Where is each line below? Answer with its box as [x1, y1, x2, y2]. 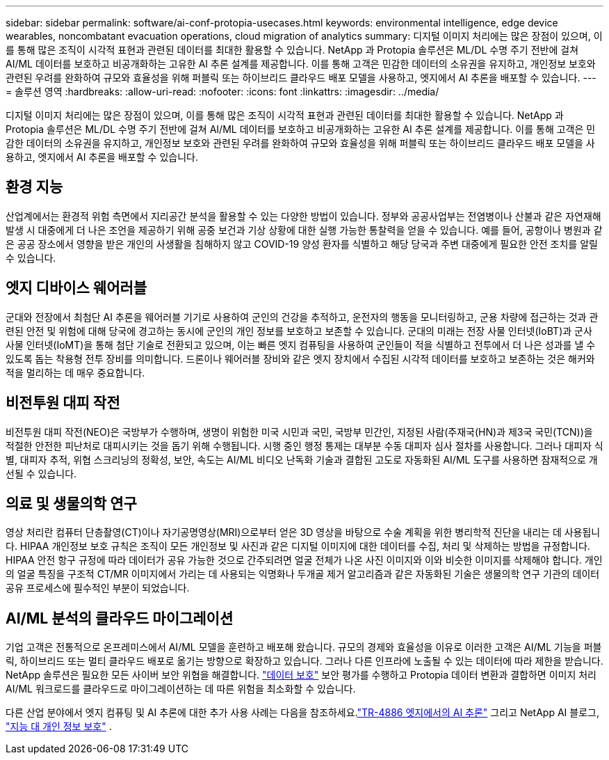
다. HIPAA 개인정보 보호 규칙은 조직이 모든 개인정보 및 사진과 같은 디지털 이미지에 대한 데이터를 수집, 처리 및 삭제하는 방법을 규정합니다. [6, 540, 590, 553]
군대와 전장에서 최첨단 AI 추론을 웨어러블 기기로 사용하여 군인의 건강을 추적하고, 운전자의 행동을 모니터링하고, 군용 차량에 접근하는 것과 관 [6, 310, 599, 323]
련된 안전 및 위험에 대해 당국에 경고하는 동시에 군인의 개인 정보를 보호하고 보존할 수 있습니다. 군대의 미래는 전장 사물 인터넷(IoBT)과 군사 [6, 324, 592, 337]
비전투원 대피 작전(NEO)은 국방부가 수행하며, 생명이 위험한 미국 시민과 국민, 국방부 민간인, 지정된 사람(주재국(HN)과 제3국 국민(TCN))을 [6, 425, 593, 438]
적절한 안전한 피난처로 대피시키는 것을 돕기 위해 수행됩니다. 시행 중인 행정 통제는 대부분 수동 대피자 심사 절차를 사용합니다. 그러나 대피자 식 [6, 439, 603, 452]
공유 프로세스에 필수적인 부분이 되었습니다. [6, 582, 190, 594]
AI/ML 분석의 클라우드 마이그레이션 [6, 609, 234, 627]
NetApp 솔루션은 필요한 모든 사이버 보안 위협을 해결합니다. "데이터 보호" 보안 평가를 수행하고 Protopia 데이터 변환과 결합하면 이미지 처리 [6, 669, 596, 681]
